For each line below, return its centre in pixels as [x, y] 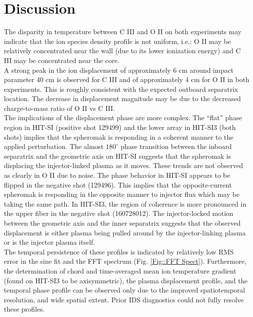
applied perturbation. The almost [54, 146]
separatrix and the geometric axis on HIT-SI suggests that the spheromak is [117, 156]
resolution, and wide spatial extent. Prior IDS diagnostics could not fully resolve [124, 299]
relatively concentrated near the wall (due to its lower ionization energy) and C [122, 51]
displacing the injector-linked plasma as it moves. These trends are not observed [124, 165]
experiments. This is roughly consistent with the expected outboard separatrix [121, 89]
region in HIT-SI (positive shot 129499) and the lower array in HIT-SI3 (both [120, 127]
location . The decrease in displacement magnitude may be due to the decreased [122, 98]
